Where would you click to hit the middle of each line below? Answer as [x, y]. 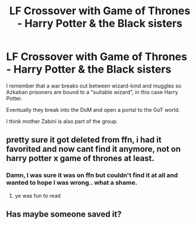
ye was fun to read [38, 195]
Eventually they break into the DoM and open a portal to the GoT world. [93, 110]
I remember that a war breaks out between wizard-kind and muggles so [94, 86]
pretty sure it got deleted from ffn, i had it [84, 140]
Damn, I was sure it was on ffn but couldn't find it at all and [92, 175]
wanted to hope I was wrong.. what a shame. [72, 183]
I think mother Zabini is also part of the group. [62, 121]
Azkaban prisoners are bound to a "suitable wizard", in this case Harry [92, 92]
